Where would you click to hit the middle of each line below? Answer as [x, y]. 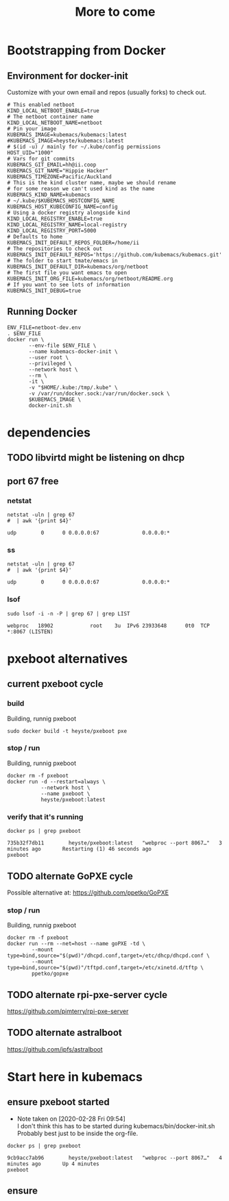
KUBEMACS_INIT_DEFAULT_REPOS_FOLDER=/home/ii [73, 243]
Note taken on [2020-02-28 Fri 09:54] [71, 1119]
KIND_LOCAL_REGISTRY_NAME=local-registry [67, 225]
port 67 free [33, 481]
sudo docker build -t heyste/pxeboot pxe [67, 731]
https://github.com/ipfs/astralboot [55, 1049]
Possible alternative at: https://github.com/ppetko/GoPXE [88, 893]
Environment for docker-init [68, 76]
